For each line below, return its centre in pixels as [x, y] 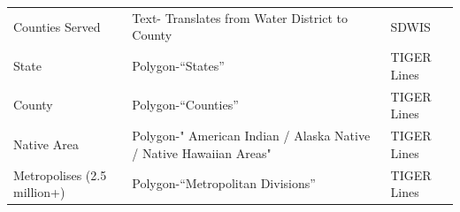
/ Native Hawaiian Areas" [202, 152]
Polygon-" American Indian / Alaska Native [251, 136]
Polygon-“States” [178, 65]
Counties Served [57, 26]
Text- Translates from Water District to [240, 17]
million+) [39, 192]
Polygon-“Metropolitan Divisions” [224, 183]
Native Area [46, 144]
